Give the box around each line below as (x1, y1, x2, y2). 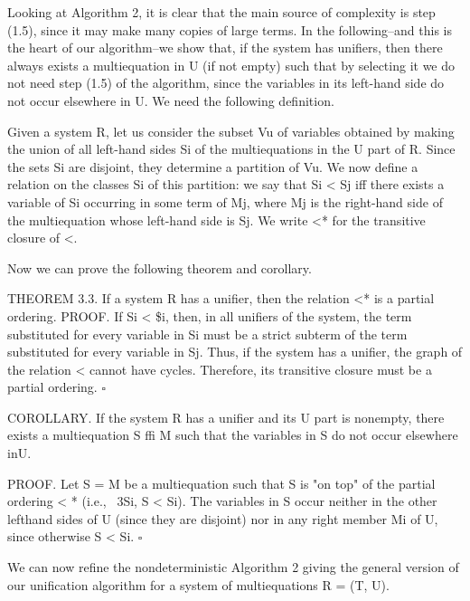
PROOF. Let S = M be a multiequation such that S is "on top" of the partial (7, 473, 436, 492)
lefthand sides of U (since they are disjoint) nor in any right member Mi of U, (7, 509, 438, 528)
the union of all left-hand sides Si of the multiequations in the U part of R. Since (7, 139, 456, 158)
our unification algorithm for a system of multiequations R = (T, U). (7, 575, 390, 594)
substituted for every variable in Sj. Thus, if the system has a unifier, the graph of (7, 342, 463, 361)
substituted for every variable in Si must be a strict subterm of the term (7, 324, 408, 343)
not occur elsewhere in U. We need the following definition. (7, 91, 334, 110)
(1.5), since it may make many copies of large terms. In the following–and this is (7, 20, 452, 39)
